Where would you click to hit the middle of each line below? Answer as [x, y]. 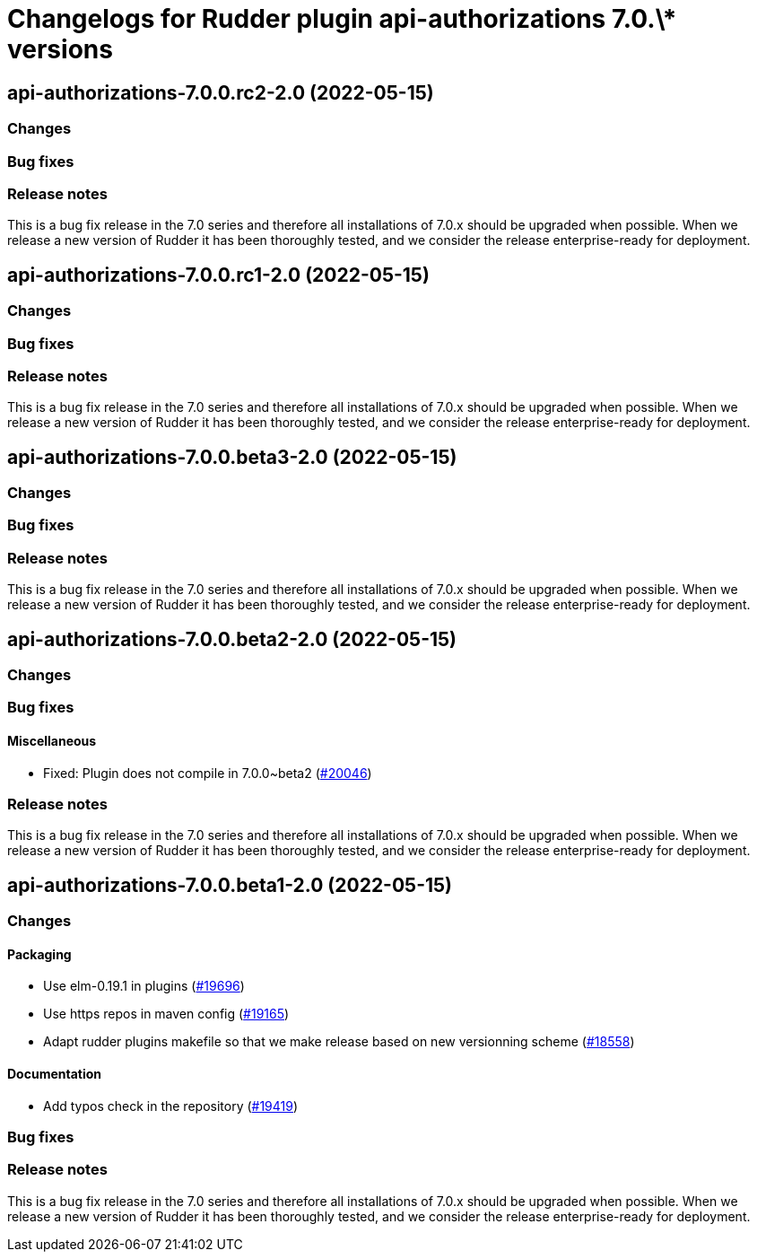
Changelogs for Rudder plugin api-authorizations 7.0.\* [342, 19]
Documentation [55, 1074]
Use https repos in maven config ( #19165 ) [166, 1014]
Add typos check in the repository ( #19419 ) [171, 1106]
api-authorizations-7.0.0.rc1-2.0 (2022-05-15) [218, 275]
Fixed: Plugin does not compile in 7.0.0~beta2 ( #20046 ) [208, 773]
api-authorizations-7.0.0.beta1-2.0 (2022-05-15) [230, 885]
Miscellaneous [52, 741]
